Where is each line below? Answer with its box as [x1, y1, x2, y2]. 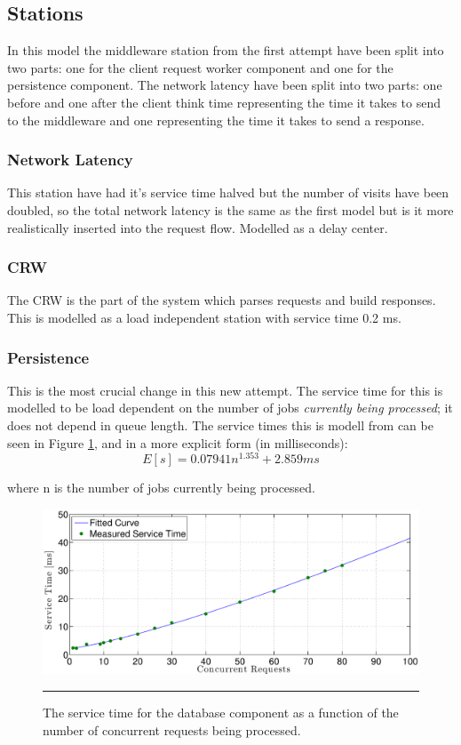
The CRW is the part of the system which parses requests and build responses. [7, 291, 436, 309]
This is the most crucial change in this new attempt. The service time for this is [7, 381, 443, 399]
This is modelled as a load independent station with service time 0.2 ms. [7, 308, 401, 326]
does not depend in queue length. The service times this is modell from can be [7, 415, 433, 434]
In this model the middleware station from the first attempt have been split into [7, 41, 444, 60]
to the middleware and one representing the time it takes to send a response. [7, 110, 425, 129]
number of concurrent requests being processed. [43, 720, 301, 739]
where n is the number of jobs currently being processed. [7, 478, 316, 497]
